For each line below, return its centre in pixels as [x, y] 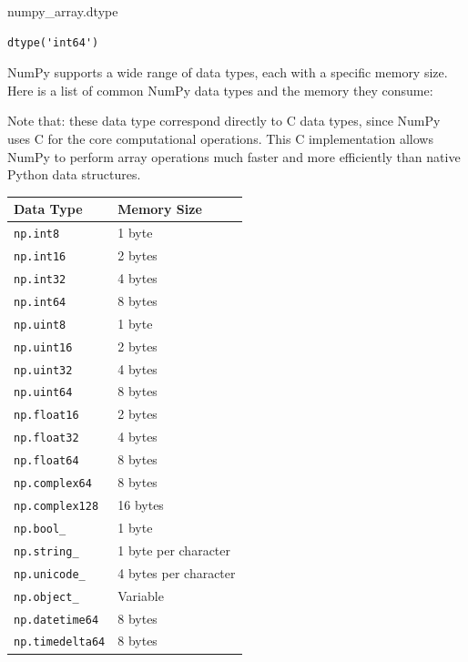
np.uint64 [43, 393]
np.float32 [46, 438]
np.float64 [46, 461]
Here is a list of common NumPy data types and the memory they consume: [220, 90]
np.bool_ [40, 529]
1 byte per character [174, 550]
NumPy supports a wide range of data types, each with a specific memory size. [228, 72]
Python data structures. [74, 174]
